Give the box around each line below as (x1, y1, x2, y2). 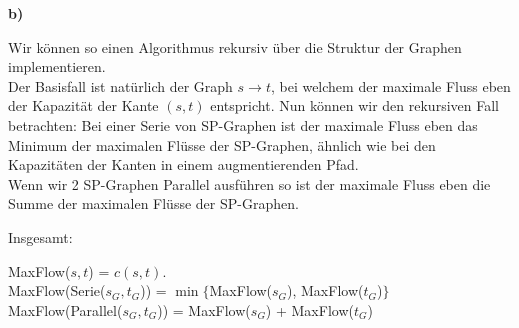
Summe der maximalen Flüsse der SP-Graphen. (8, 193, 299, 214)
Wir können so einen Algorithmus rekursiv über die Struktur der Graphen (8, 36, 462, 57)
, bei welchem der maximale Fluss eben (270, 75, 511, 96)
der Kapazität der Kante (8, 95, 159, 116)
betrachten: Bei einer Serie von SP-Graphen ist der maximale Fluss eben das (8, 114, 478, 135)
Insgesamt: (8, 226, 73, 247)
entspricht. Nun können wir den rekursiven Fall (210, 95, 499, 116)
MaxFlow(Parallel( (8, 299, 123, 320)
